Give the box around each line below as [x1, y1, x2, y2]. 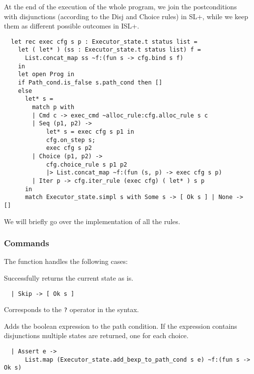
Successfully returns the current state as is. [4, 272, 134, 283]
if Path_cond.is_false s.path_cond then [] [18, 79, 163, 86]
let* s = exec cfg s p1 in [46, 128, 134, 135]
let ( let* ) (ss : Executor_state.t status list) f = [18, 46, 201, 54]
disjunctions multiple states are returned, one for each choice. [4, 330, 189, 341]
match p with [32, 104, 75, 111]
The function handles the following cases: [4, 256, 128, 266]
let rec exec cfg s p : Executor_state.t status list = [11, 38, 198, 45]
